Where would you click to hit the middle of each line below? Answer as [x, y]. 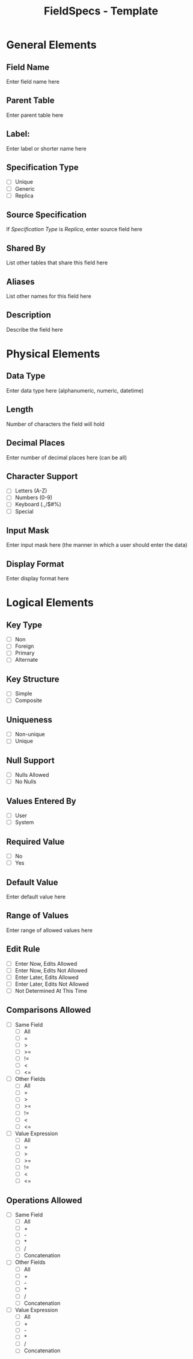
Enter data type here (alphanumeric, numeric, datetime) [75, 390]
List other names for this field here [49, 296]
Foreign [24, 646]
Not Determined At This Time [51, 990]
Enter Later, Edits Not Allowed [52, 984]
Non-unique [30, 734]
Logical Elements [50, 603]
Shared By [26, 248]
